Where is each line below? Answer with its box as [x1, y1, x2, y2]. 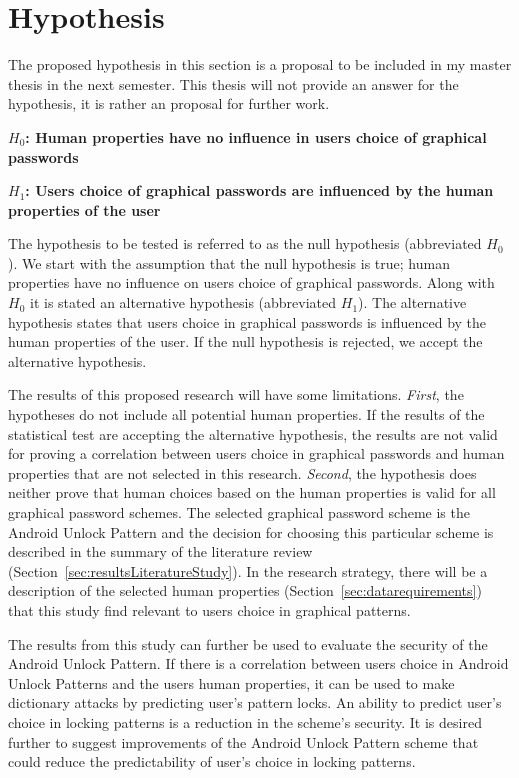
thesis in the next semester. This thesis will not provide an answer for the [8, 73, 459, 94]
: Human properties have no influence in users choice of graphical [25, 126, 487, 147]
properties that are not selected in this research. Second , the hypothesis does [8, 462, 477, 483]
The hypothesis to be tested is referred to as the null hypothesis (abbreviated [8, 233, 482, 254]
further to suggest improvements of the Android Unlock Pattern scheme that [8, 731, 479, 752]
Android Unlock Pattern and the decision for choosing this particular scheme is [8, 521, 494, 542]
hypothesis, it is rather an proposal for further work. [8, 93, 330, 114]
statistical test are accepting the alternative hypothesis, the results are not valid [8, 423, 498, 444]
